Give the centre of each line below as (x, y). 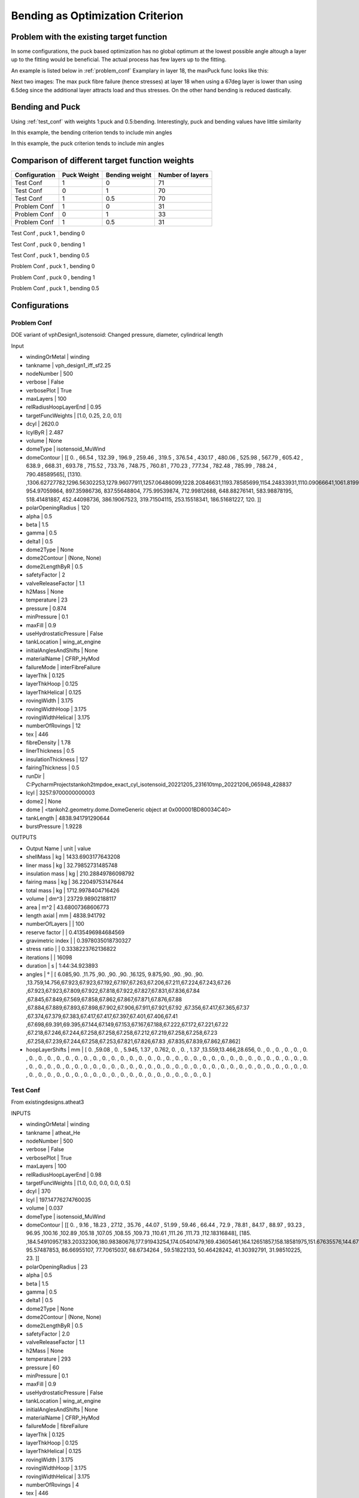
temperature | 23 (47, 600)
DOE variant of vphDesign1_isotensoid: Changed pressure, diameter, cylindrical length (117, 335)
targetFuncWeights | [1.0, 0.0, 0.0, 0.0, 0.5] (78, 1183)
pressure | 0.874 (46, 608)
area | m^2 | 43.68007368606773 (68, 907)
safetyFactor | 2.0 (48, 1334)
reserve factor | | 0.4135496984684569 (75, 932)
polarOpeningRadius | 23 (57, 1267)
